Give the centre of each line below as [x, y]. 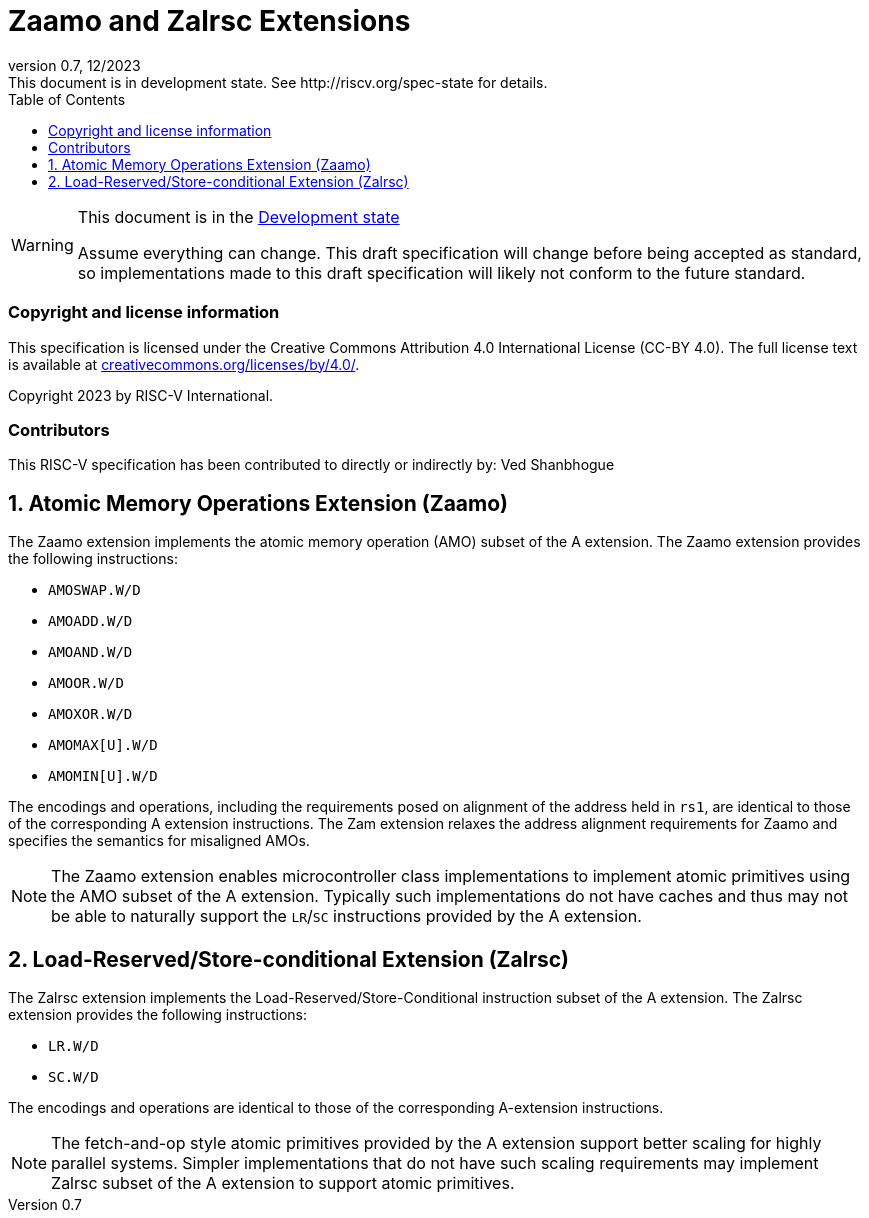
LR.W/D [73, 1045]
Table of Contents [67, 99]
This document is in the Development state [238, 216]
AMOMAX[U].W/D [103, 745]
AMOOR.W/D [86, 683]
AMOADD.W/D [90, 621]
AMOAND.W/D [90, 652]
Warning [42, 244]
